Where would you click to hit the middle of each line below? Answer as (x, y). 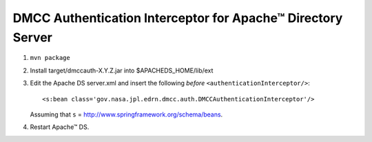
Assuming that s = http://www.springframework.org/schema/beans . (126, 114)
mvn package (50, 58)
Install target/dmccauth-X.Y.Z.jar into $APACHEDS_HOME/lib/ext (122, 70)
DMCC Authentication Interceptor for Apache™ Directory (178, 18)
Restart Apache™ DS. (60, 127)
